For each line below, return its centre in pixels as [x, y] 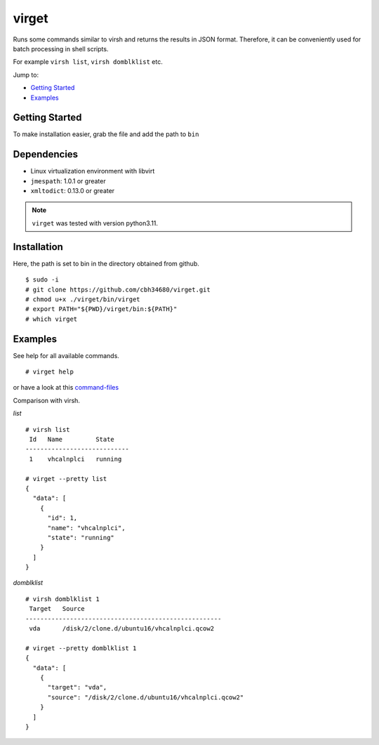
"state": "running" [81, 538]
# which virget [52, 319]
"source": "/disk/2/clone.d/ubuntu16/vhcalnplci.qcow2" [146, 697]
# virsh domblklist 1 [62, 599]
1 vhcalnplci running [75, 459]
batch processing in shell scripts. [61, 48]
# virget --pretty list [66, 479]
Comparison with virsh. [47, 400]
